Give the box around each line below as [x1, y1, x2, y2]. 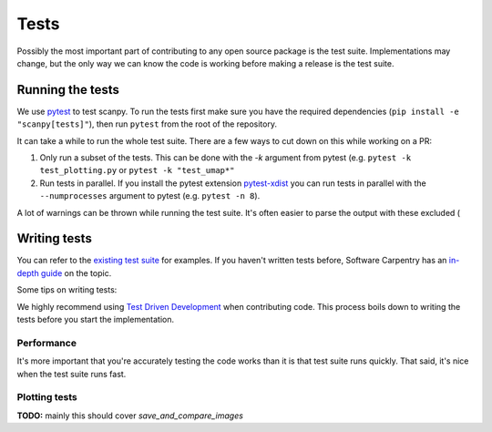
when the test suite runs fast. [16, 368, 127, 379]
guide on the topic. [41, 267, 112, 278]
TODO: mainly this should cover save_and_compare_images [16, 410, 243, 421]
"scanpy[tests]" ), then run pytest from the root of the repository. [16, 118, 278, 129]
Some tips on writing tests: [16, 284, 118, 295]
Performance [16, 336, 77, 349]
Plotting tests [16, 391, 77, 404]
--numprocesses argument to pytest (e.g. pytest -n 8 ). [39, 190, 261, 201]
